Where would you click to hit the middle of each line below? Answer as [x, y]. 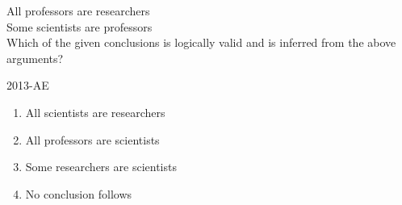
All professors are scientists [92, 139]
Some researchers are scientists [101, 167]
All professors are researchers [78, 10]
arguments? [35, 58]
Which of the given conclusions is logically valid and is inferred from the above [201, 42]
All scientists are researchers [95, 112]
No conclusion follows [79, 193]
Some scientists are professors [80, 26]
